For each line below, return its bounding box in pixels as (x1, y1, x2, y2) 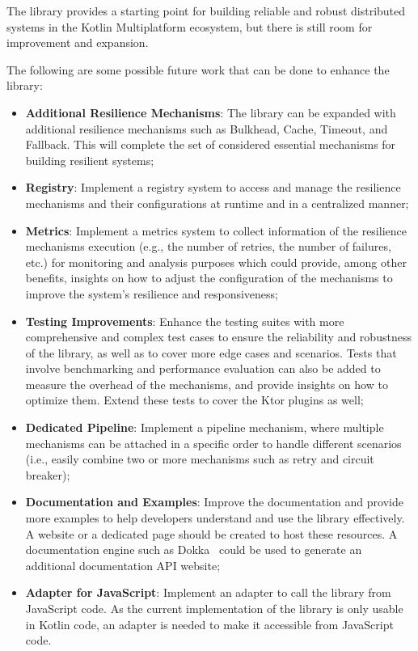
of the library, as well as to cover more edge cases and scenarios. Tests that (25, 344, 397, 361)
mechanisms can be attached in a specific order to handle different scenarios (25, 434, 402, 451)
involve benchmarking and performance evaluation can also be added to (25, 360, 381, 377)
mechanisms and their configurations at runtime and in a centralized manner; (25, 194, 409, 211)
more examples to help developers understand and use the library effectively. (25, 509, 405, 526)
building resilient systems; (25, 151, 154, 168)
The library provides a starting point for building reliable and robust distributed (6, 2, 406, 19)
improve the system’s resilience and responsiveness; (25, 285, 278, 302)
